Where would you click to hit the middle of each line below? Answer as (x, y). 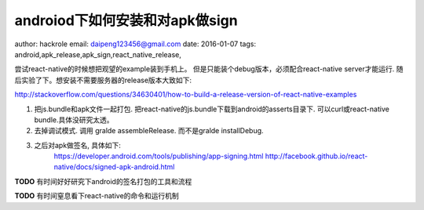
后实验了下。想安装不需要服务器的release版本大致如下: (103, 80)
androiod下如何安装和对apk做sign (126, 20)
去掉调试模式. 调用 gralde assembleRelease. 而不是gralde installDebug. (149, 131)
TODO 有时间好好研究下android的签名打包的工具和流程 (103, 181)
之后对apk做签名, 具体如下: (78, 145)
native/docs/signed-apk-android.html (114, 167)
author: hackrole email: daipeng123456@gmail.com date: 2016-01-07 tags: (135, 44)
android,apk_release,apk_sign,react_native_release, (98, 54)
